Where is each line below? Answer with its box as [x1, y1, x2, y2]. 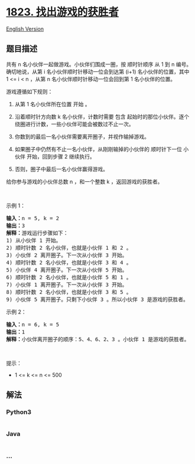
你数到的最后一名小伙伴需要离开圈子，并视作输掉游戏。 [14, 133, 149, 140]
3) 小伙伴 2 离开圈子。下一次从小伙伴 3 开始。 [6, 251, 128, 259]
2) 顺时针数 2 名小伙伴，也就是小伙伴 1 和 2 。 [6, 244, 132, 251]
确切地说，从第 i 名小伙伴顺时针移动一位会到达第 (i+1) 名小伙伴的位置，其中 [6, 68, 190, 75]
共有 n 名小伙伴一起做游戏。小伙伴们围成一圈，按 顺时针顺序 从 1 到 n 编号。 [6, 60, 192, 68]
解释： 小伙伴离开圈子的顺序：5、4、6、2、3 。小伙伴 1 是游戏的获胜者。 [6, 336, 190, 342]
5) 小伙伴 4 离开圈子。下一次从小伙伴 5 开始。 [6, 266, 128, 273]
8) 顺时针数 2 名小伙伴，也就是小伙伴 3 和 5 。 [6, 289, 132, 295]
